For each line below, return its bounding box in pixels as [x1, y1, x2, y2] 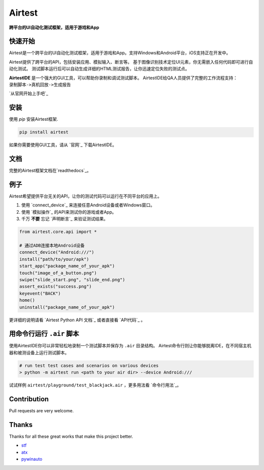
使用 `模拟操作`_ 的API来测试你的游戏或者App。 [21, 209, 117, 215]
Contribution [9, 395, 49, 403]
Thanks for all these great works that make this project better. [9, 433, 133, 439]
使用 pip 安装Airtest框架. [9, 116, 58, 122]
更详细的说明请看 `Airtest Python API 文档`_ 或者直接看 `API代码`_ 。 [9, 317, 145, 323]
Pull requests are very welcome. [9, 408, 74, 414]
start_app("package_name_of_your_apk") [19, 263, 115, 269]
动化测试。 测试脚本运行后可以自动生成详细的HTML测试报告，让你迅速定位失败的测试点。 [9, 66, 190, 72]
